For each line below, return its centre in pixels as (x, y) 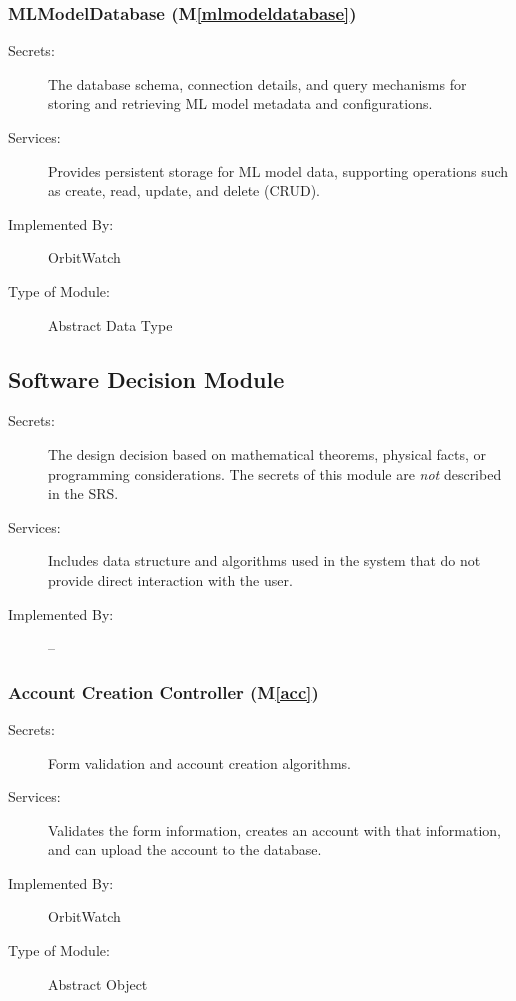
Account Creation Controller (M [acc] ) (163, 691)
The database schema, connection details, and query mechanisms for (257, 83)
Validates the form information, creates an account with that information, (275, 829)
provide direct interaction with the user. (170, 579)
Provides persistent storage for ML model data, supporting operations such (278, 170)
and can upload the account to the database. (185, 849)
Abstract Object (98, 983)
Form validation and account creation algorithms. (199, 762)
